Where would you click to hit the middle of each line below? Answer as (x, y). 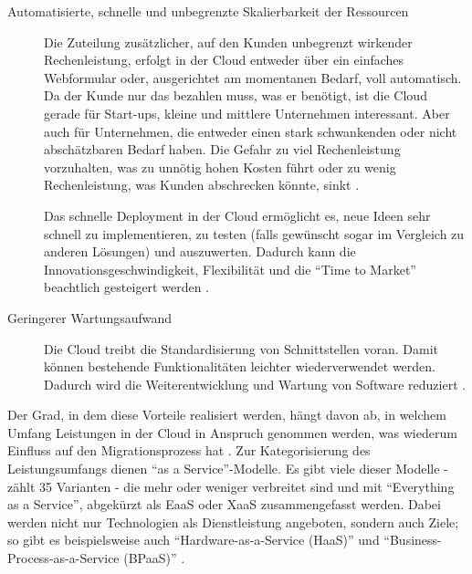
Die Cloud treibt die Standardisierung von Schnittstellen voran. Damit (241, 348)
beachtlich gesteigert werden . (126, 287)
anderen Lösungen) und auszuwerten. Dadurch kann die (200, 251)
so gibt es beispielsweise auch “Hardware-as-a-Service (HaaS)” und (194, 540)
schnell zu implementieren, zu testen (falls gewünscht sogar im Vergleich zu (254, 233)
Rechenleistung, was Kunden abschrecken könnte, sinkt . (202, 185)
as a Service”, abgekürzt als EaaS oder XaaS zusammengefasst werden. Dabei (224, 504)
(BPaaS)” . (154, 558)
